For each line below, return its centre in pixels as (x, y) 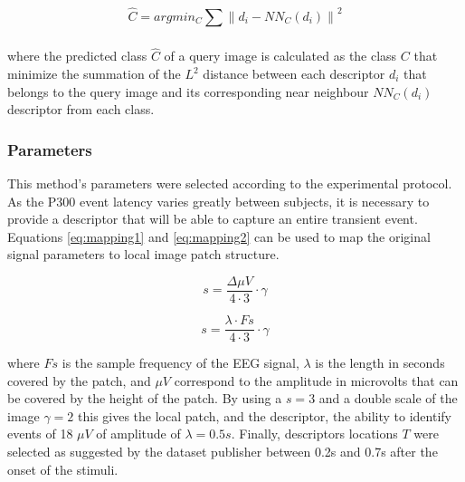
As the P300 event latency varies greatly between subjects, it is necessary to (218, 201)
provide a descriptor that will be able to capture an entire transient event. (213, 219)
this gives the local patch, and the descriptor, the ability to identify (265, 415)
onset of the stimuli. (63, 469)
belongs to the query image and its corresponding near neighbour (188, 91)
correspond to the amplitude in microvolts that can (316, 380)
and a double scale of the (388, 398)
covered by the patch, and (79, 380)
